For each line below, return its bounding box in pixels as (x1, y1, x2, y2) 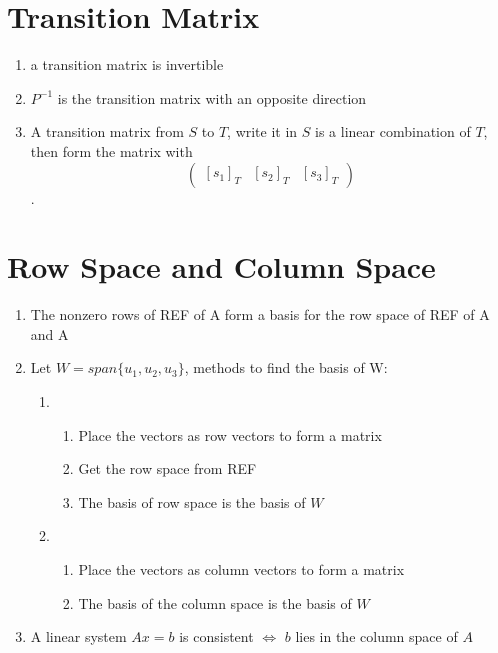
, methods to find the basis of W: (184, 357, 388, 378)
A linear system (30, 626, 127, 647)
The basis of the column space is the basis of (78, 592, 352, 613)
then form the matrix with (30, 140, 193, 161)
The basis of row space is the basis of (78, 491, 306, 512)
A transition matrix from (30, 121, 184, 142)
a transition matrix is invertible (30, 54, 224, 75)
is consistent (179, 626, 254, 647)
